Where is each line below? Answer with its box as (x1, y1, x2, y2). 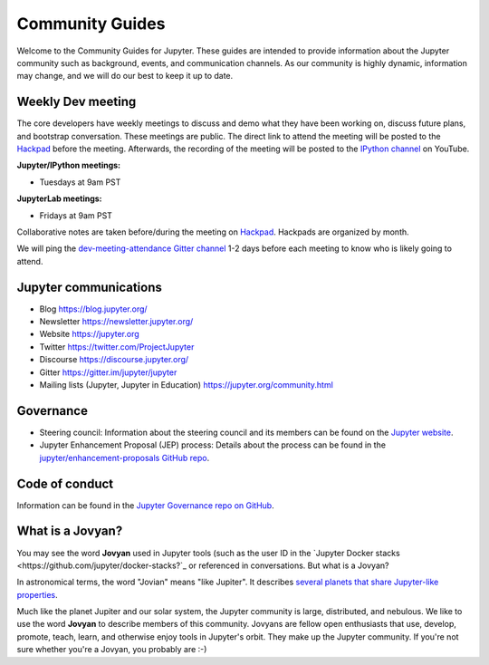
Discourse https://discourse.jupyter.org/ (39, 354, 189, 365)
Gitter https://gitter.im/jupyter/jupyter (39, 367, 177, 378)
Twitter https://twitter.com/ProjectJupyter (39, 341, 195, 352)
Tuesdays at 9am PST (39, 177, 121, 188)
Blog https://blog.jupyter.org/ (39, 304, 149, 314)
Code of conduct (16, 476, 114, 491)
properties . (16, 589, 58, 600)
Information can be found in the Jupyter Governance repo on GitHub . (16, 499, 275, 511)
